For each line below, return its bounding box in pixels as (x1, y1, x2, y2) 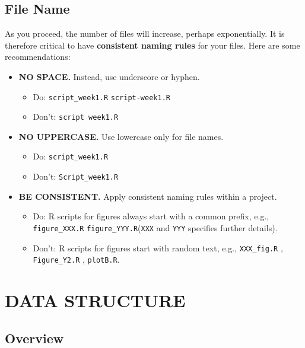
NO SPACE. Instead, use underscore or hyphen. (18, 70, 200, 82)
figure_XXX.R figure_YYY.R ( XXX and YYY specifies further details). (33, 221, 278, 234)
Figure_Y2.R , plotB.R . (33, 253, 120, 266)
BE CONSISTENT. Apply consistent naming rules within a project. (18, 190, 277, 202)
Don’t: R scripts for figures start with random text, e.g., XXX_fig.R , (33, 241, 283, 254)
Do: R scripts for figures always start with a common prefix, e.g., (33, 210, 269, 222)
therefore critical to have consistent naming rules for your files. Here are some (5, 39, 300, 51)
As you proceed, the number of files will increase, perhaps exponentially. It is (5, 27, 285, 40)
